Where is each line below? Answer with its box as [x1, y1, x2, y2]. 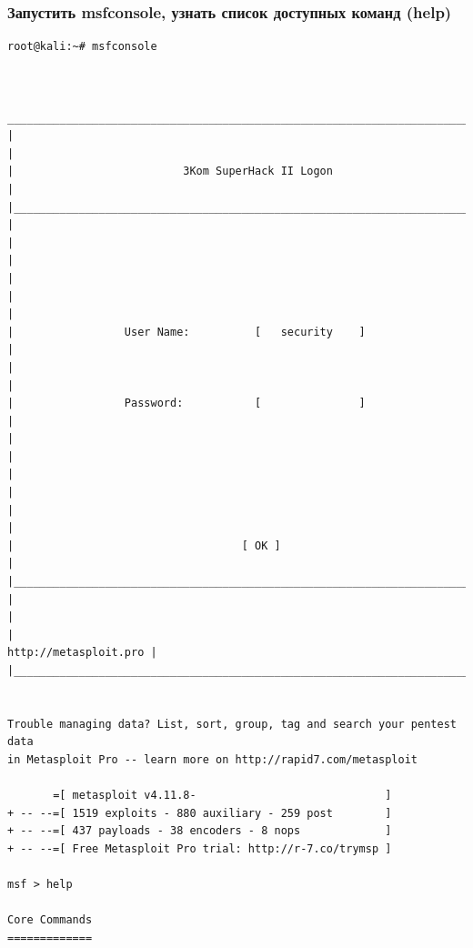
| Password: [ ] [7, 397, 366, 410]
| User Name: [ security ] [7, 325, 366, 338]
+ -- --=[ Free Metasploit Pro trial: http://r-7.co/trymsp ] [7, 842, 392, 855]
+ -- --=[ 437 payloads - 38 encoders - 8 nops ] [7, 824, 392, 838]
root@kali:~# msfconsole [7, 40, 157, 54]
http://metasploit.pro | [7, 646, 157, 660]
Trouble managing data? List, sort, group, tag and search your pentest [7, 717, 457, 731]
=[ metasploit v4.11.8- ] [53, 789, 392, 802]
